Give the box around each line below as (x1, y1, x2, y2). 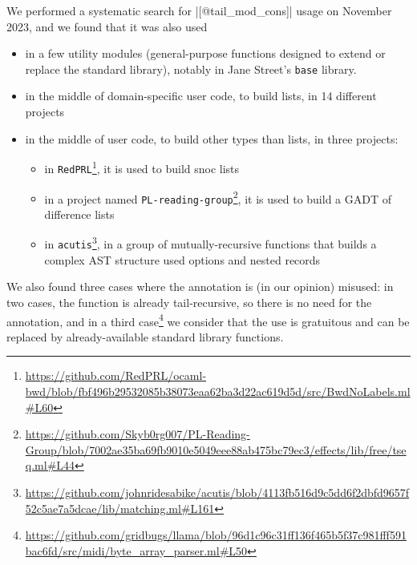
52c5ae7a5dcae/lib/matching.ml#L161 (25, 499, 215, 516)
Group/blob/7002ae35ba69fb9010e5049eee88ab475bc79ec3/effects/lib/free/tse (25, 441, 407, 458)
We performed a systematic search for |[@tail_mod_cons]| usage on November (6, 2, 392, 18)
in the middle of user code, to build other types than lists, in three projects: (25, 130, 399, 147)
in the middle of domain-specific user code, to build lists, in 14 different (25, 87, 377, 104)
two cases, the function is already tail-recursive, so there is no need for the (6, 293, 372, 310)
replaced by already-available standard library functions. (6, 328, 284, 345)
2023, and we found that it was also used (6, 18, 208, 34)
